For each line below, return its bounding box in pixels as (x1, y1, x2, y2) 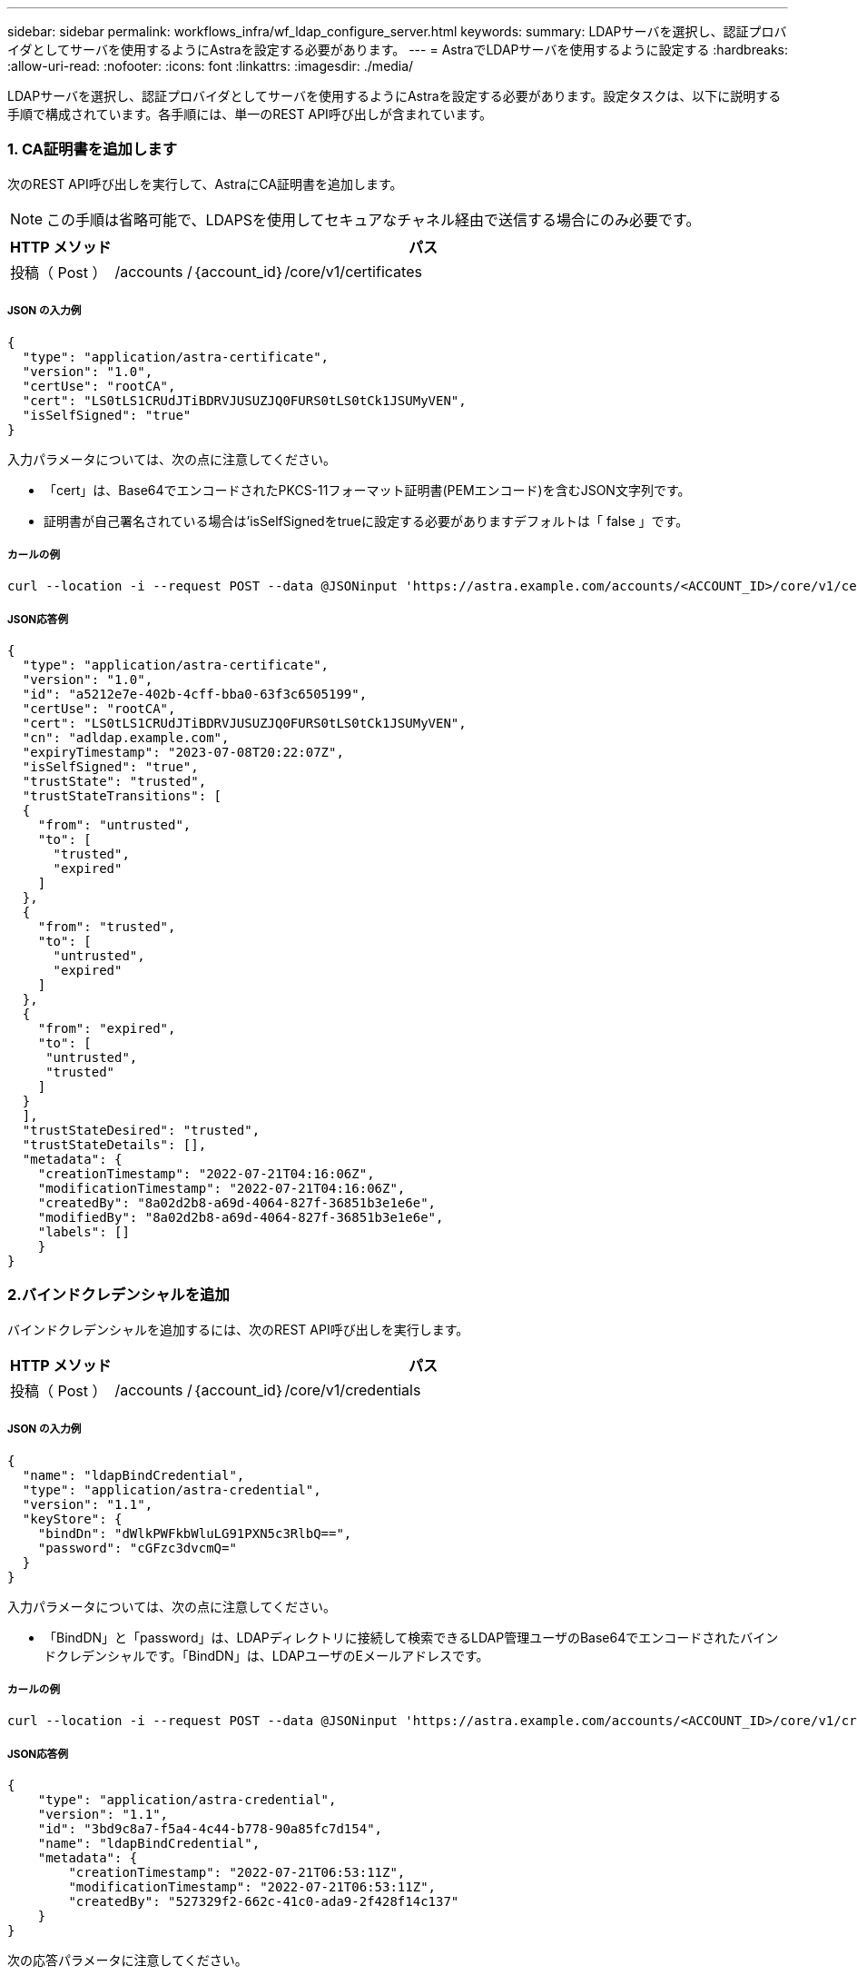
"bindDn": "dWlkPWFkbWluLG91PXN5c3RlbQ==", (37, 1525, 352, 1541)
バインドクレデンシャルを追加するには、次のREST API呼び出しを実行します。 (7, 1321, 469, 1337)
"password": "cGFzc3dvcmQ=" (37, 1540, 237, 1555)
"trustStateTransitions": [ (22, 789, 222, 804)
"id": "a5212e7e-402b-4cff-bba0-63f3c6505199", (22, 687, 368, 702)
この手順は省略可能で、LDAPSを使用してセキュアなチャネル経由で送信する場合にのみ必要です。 (46, 210, 701, 229)
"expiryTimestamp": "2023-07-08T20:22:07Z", (22, 745, 344, 760)
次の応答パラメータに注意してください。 (7, 1952, 248, 1969)
